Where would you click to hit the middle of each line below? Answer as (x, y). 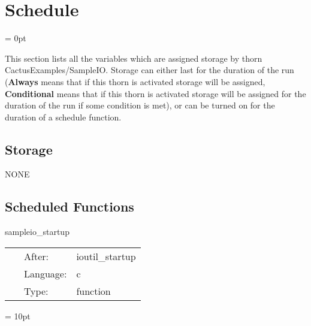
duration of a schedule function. (63, 117)
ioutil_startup (106, 256)
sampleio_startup (37, 232)
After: (36, 256)
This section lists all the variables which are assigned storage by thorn (134, 58)
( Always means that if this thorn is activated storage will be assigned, (135, 81)
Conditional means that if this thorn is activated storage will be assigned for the (155, 93)
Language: (46, 273)
